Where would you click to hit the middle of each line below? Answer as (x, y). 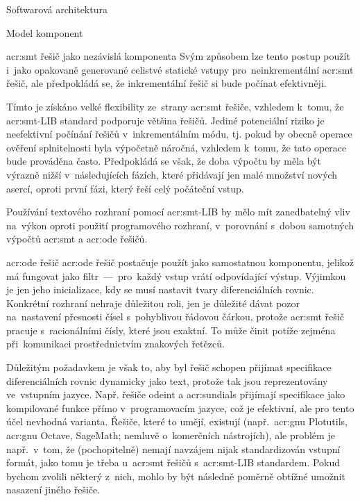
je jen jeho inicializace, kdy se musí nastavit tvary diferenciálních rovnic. (160, 289)
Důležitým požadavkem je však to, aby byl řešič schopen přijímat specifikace (169, 367)
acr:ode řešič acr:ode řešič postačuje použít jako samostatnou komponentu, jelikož (180, 262)
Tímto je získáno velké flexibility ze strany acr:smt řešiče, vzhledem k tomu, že (175, 106)
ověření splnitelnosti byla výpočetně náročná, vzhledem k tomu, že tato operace (177, 147)
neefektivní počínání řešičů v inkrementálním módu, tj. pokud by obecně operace (179, 134)
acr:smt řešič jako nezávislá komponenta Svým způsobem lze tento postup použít (178, 56)
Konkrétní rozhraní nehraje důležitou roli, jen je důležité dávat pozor (153, 303)
